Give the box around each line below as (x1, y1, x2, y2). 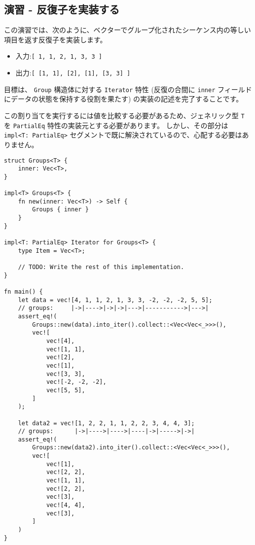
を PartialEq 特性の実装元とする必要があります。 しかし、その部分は (4, 120, 228, 130)
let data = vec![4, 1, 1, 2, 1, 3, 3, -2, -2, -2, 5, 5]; (18, 296, 213, 304)
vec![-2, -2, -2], (46, 378, 107, 386)
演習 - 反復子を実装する (4, 1, 120, 17)
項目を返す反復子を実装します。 (4, 34, 107, 44)
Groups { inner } (32, 206, 89, 213)
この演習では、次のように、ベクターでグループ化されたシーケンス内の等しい (4, 25, 251, 35)
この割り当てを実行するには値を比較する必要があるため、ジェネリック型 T (4, 110, 245, 120)
